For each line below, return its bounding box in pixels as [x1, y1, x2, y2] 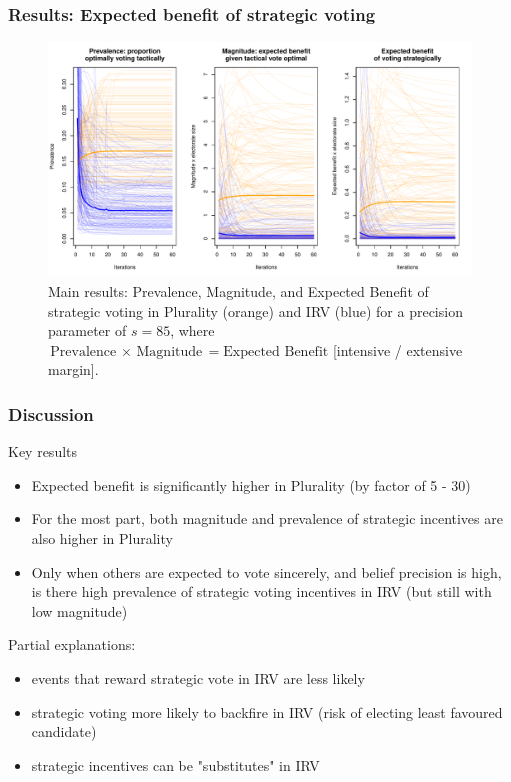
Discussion [8, 401, 94, 426]
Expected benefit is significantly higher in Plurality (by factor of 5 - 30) [31, 474, 471, 495]
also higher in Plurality [31, 527, 173, 548]
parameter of [48, 320, 127, 341]
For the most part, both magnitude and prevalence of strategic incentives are [31, 508, 503, 529]
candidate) [31, 721, 97, 742]
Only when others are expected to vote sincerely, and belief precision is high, [31, 561, 502, 582]
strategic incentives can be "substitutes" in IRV [31, 754, 320, 775]
